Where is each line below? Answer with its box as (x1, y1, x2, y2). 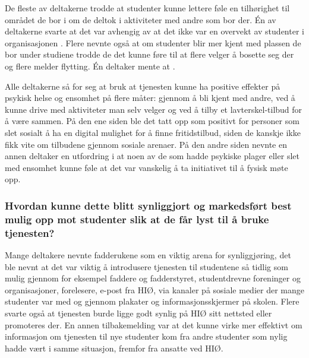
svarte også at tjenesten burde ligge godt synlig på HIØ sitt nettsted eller (5, 306, 272, 319)
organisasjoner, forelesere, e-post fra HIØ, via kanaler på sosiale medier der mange (5, 283, 304, 296)
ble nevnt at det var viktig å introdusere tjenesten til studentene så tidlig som (5, 260, 288, 273)
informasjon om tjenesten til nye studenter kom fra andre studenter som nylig (5, 330, 288, 343)
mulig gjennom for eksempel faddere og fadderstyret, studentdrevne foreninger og (5, 272, 301, 284)
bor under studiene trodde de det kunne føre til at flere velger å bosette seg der (5, 48, 294, 61)
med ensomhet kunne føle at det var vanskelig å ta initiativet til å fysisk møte (5, 161, 288, 173)
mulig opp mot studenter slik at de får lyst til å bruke (5, 211, 269, 226)
